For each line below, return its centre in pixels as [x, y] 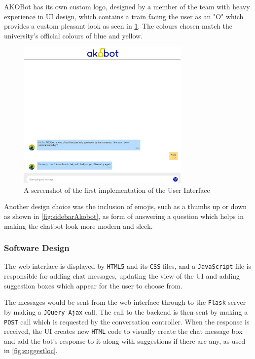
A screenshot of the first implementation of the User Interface [117, 190]
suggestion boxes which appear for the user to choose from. [93, 285]
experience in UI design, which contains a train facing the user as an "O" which [124, 16]
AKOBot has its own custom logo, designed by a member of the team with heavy [127, 6]
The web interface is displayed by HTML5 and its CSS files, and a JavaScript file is [128, 266]
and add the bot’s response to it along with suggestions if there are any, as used [125, 341]
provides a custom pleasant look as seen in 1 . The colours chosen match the [118, 26]
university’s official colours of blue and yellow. [73, 35]
